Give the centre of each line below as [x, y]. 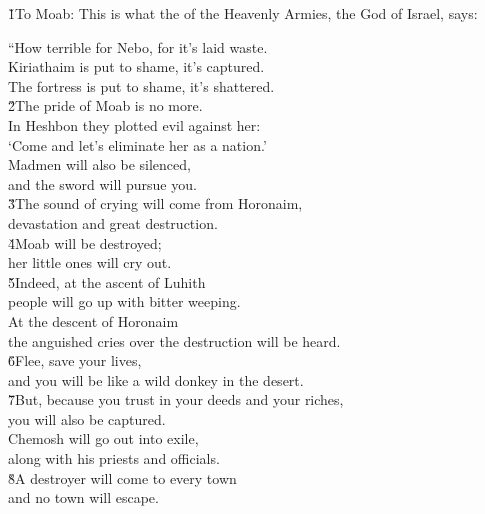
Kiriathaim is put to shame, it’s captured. [136, 66]
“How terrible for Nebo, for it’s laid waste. [138, 46]
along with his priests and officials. [114, 458]
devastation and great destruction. [113, 222]
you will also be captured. [87, 418]
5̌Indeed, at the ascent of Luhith [107, 281]
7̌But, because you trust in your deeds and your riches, [176, 399]
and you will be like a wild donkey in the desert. [156, 379]
